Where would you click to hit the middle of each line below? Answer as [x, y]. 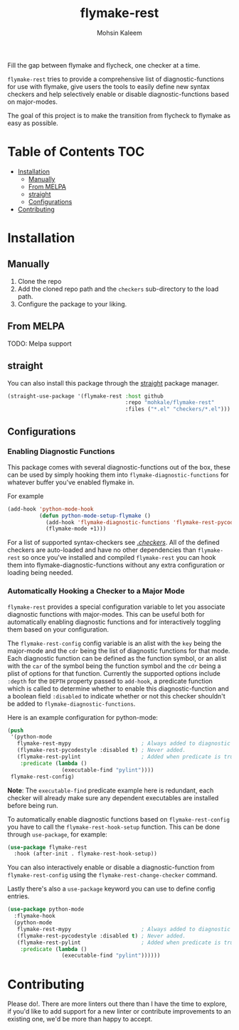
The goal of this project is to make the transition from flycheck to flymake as [119, 115]
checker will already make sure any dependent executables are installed [113, 797]
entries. [18, 896]
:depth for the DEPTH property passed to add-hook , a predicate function [110, 681]
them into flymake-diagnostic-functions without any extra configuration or [116, 565]
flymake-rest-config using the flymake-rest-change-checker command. [112, 875]
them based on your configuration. [58, 629]
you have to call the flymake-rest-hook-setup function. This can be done [114, 827]
